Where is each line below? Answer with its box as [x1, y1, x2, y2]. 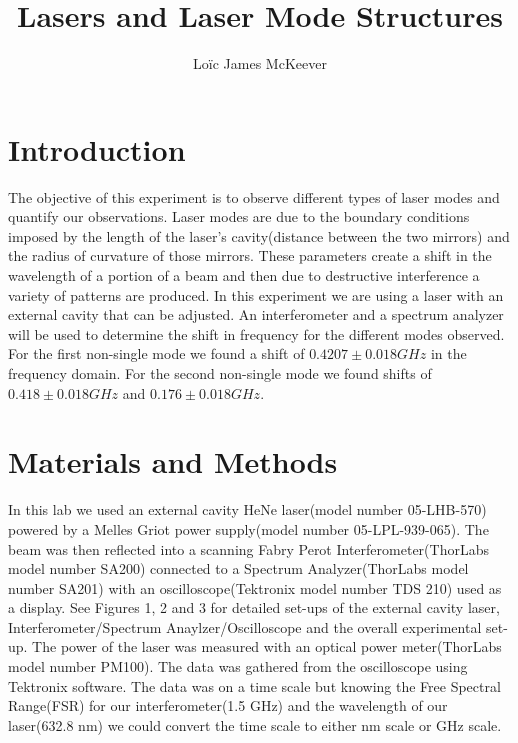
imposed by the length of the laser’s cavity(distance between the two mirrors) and [8, 225, 510, 246]
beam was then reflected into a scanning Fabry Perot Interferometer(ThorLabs [8, 538, 489, 559]
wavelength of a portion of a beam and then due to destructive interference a [8, 265, 480, 286]
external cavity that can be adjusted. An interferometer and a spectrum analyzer [8, 304, 504, 325]
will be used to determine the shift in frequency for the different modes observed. [8, 323, 505, 344]
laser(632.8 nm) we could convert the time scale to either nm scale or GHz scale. [8, 714, 502, 735]
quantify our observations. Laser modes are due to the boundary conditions [8, 206, 470, 227]
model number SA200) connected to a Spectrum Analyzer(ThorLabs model [8, 558, 469, 579]
